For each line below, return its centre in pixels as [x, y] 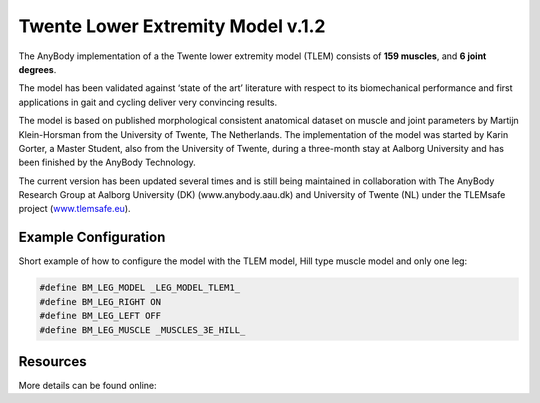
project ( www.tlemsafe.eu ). [74, 209]
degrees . [37, 69]
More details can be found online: [87, 386]
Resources [52, 361]
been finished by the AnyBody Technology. [107, 162]
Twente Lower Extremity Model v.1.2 [172, 26]
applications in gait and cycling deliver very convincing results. [148, 102]
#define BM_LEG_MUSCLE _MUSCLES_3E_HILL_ [142, 329]
